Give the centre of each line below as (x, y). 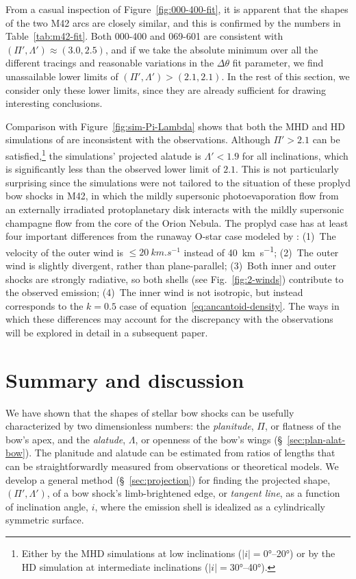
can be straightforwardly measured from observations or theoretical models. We (172, 466)
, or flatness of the (303, 426)
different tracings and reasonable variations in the (110, 63)
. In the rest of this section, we (285, 76)
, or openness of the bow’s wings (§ (209, 439)
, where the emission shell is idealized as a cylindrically (210, 506)
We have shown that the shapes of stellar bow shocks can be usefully (150, 412)
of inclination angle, (47, 506)
